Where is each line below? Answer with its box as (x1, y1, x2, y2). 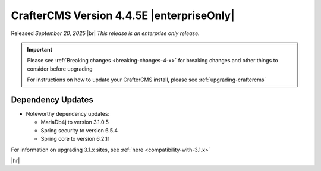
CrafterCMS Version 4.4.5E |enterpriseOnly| (11, 9, 235, 22)
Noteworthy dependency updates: (26, 110, 110, 118)
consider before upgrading (27, 65, 93, 72)
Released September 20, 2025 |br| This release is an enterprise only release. (11, 30, 200, 37)
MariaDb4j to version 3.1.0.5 (40, 119, 109, 126)
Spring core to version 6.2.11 (40, 135, 110, 142)
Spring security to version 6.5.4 (40, 126, 118, 134)
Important (27, 46, 53, 53)
